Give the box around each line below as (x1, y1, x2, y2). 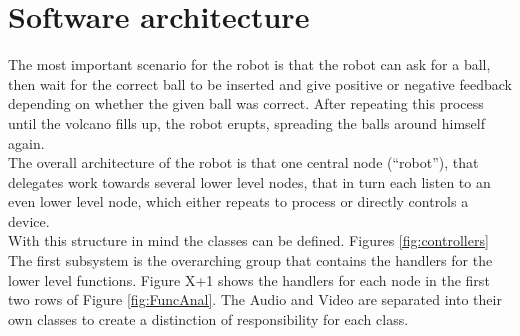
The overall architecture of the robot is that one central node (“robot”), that (8, 152, 479, 173)
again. (8, 132, 45, 153)
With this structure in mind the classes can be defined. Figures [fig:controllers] (8, 230, 489, 251)
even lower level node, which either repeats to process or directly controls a (8, 191, 469, 212)
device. (8, 210, 50, 231)
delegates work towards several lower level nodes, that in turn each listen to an (8, 171, 491, 192)
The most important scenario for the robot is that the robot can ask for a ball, (8, 54, 491, 75)
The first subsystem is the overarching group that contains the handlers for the (8, 250, 493, 271)
